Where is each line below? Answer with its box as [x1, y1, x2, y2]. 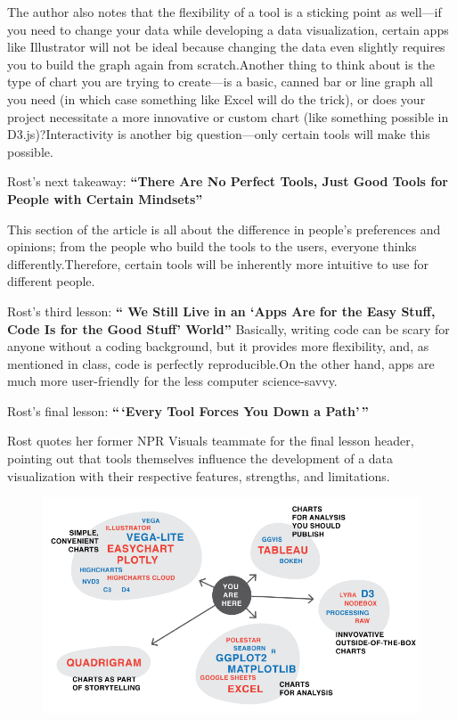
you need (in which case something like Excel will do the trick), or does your [7, 89, 426, 108]
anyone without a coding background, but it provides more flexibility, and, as [7, 337, 429, 356]
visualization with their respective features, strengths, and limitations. [7, 466, 390, 485]
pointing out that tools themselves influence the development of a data [7, 449, 394, 468]
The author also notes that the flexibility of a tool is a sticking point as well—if [7, 3, 442, 20]
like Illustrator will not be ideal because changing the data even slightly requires [7, 37, 445, 56]
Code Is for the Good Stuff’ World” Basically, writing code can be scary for [7, 319, 450, 338]
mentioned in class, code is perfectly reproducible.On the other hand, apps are [7, 354, 435, 372]
